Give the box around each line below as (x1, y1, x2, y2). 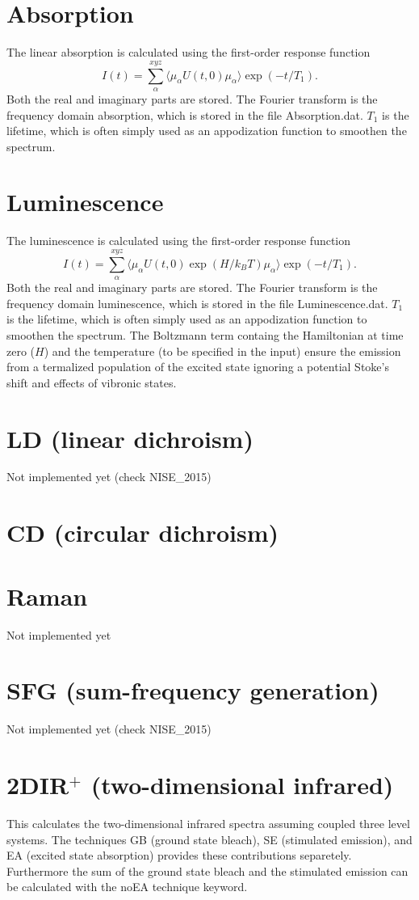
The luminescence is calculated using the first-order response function (6, 232, 351, 249)
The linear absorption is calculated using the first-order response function (6, 44, 371, 61)
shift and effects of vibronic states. (6, 374, 177, 391)
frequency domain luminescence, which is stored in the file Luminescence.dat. (6, 294, 388, 311)
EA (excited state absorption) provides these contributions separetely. (6, 847, 352, 864)
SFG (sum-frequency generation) (6, 674, 379, 707)
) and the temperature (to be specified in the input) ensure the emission (44, 342, 401, 359)
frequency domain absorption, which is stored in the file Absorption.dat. (6, 106, 363, 123)
